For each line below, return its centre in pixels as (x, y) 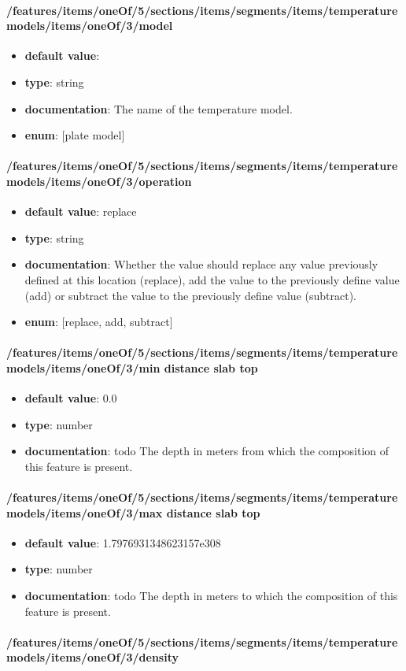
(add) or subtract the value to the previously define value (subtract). (190, 295)
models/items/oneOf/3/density (92, 657)
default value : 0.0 (71, 398)
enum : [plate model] (75, 135)
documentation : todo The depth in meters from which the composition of (207, 451)
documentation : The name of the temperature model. (159, 108)
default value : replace (81, 211)
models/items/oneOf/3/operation (99, 181)
